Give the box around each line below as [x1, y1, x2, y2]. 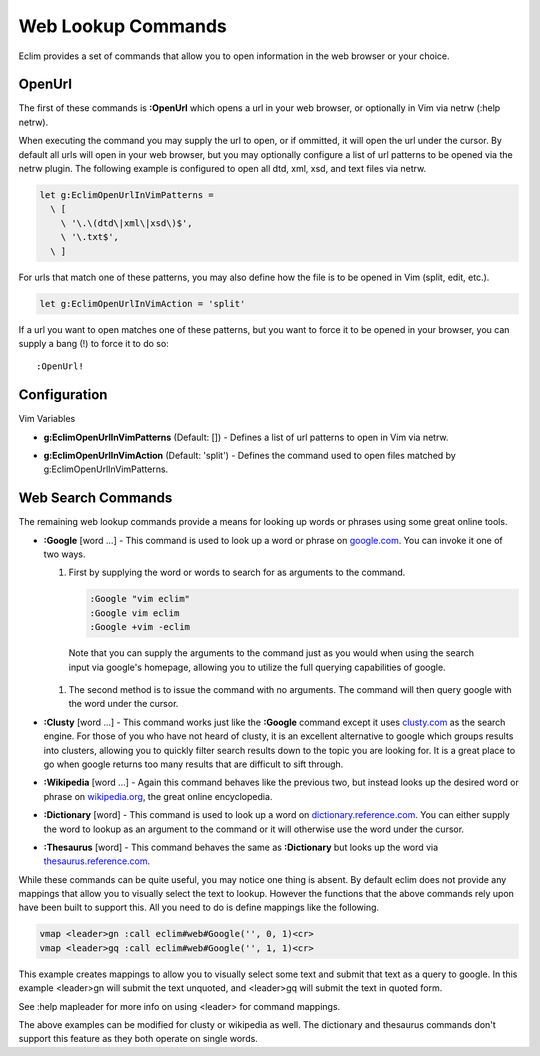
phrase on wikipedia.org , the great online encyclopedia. [43, 790, 273, 802]
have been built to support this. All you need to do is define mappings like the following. [18, 901, 380, 914]
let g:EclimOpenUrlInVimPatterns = [39, 190, 214, 200]
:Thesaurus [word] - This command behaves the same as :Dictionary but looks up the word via [43, 841, 439, 853]
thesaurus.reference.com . [43, 855, 151, 867]
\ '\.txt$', [60, 231, 120, 243]
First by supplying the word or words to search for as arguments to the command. [68, 566, 406, 579]
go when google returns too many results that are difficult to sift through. [43, 758, 344, 770]
